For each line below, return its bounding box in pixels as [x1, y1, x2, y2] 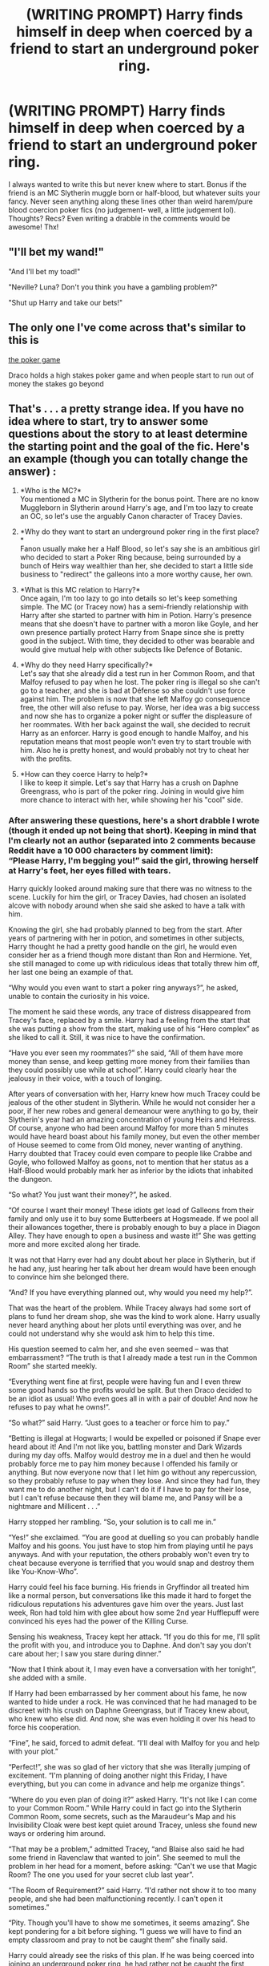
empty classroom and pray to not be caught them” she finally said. [8, 1935, 228, 1944]
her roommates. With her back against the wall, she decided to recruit [19, 720, 251, 730]
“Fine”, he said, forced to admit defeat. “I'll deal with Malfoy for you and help [8, 1737, 260, 1747]
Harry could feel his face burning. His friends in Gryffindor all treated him [8, 1582, 250, 1592]
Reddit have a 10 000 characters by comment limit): [8, 845, 214, 856]
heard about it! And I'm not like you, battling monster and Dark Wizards [8, 1442, 243, 1451]
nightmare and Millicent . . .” [8, 1501, 101, 1511]
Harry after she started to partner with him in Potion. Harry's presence [19, 611, 252, 621]
